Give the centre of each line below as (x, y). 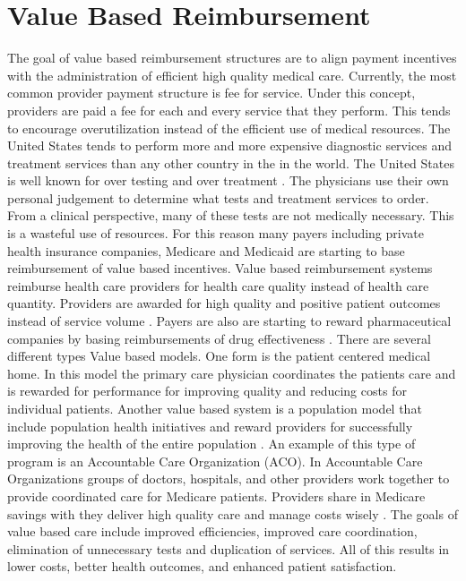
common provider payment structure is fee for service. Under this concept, (211, 93)
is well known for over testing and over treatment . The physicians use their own (228, 180)
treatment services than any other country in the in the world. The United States (231, 162)
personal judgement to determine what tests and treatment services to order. (218, 197)
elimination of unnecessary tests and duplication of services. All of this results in (229, 548)
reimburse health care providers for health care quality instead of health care (218, 285)
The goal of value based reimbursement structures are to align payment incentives (232, 58)
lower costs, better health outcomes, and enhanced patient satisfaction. (202, 566)
